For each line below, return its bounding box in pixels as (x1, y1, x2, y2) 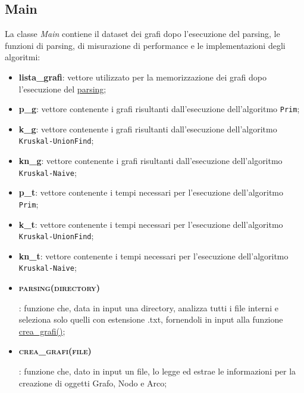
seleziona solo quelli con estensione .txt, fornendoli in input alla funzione (18, 313, 283, 326)
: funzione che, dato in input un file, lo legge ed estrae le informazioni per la (18, 365, 296, 377)
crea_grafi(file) (18, 345, 92, 357)
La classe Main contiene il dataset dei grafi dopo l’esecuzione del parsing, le (5, 27, 280, 40)
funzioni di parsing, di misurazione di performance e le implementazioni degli (5, 39, 286, 51)
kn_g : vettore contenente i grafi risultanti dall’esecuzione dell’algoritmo (18, 154, 283, 167)
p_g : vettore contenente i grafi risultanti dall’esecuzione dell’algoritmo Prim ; (18, 103, 300, 115)
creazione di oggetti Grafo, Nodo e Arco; (18, 376, 167, 389)
